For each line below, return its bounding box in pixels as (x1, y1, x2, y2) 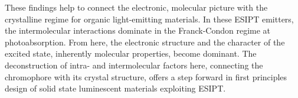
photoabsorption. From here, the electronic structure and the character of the (5, 35, 285, 48)
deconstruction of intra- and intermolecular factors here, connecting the (5, 58, 263, 71)
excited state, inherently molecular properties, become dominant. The (5, 47, 257, 60)
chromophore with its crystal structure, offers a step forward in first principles (5, 70, 287, 83)
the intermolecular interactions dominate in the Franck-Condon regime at (5, 24, 271, 37)
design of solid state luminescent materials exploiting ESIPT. (5, 82, 226, 94)
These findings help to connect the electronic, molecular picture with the (5, 1, 268, 13)
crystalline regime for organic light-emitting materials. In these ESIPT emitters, (5, 12, 294, 25)
